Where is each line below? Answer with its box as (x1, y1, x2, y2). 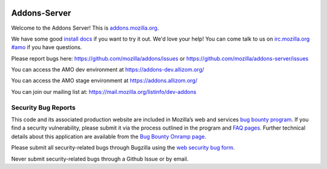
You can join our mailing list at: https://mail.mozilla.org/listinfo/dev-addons (11, 88, 197, 95)
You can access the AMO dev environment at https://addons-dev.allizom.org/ (11, 66, 205, 73)
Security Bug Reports (11, 103, 76, 111)
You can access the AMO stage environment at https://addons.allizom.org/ (11, 77, 198, 84)
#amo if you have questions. (11, 44, 82, 51)
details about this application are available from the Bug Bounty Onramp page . (11, 133, 206, 140)
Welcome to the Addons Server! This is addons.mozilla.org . (11, 24, 159, 31)
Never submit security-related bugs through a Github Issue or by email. (11, 155, 189, 162)
